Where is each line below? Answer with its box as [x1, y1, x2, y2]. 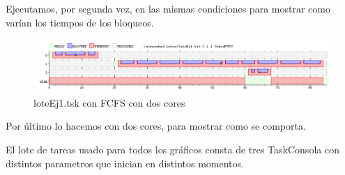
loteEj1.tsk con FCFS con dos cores [33, 95, 185, 109]
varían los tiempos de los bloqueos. [6, 15, 154, 29]
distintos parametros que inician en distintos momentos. [6, 155, 244, 170]
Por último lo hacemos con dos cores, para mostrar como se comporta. [6, 119, 306, 133]
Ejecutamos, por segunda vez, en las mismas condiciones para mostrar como [6, 1, 330, 15]
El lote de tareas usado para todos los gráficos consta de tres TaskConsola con [6, 142, 339, 156]
